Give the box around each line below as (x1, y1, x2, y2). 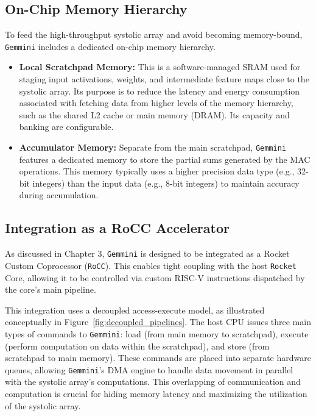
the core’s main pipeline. (5, 283, 96, 296)
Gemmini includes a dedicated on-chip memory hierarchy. (5, 40, 216, 52)
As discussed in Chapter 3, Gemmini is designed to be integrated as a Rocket (5, 247, 290, 260)
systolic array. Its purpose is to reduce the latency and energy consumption (19, 84, 300, 97)
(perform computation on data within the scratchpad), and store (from (5, 339, 270, 352)
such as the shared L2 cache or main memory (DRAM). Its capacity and (19, 108, 290, 121)
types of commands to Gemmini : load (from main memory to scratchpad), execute (5, 327, 309, 340)
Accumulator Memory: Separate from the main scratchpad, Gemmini (19, 141, 286, 154)
